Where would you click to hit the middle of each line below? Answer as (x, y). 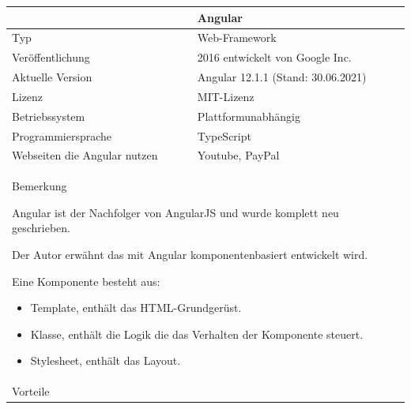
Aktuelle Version (52, 77)
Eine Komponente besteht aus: (86, 281)
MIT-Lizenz (226, 96)
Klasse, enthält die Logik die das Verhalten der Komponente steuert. (197, 334)
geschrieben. (41, 228)
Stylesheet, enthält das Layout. (106, 360)
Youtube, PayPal (238, 155)
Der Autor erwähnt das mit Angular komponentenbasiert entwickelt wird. (190, 255)
